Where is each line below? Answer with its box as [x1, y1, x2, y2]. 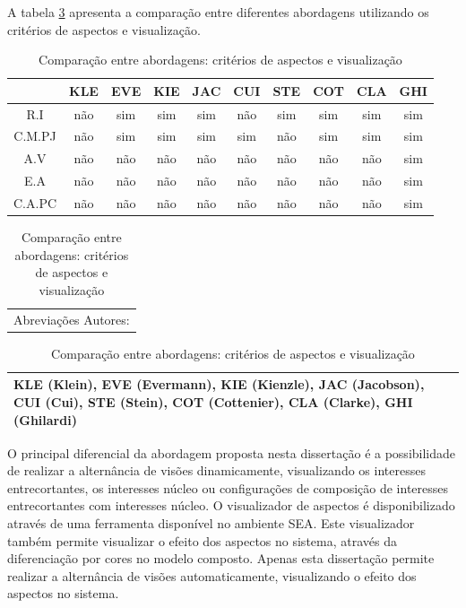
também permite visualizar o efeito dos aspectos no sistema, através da [7, 531, 397, 550]
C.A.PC [13, 194, 57, 212]
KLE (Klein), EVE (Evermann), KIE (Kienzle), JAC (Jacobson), [13, 375, 425, 394]
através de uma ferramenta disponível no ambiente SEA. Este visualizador [7, 514, 415, 533]
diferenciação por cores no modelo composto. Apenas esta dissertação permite [7, 549, 435, 568]
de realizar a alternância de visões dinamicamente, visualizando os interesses [7, 461, 426, 480]
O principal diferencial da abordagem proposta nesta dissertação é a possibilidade [7, 443, 456, 462]
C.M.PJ [13, 126, 56, 145]
